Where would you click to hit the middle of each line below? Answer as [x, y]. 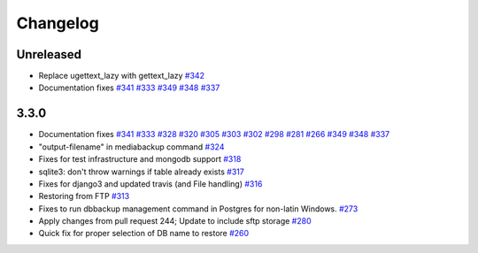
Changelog [58, 23]
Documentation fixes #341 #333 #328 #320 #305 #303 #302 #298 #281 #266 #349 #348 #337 [214, 134]
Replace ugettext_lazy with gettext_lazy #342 [122, 76]
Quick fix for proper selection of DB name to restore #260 [144, 234]
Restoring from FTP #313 [84, 196]
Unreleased [49, 54]
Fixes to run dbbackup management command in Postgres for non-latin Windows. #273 [198, 209]
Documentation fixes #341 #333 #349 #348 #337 [129, 88]
